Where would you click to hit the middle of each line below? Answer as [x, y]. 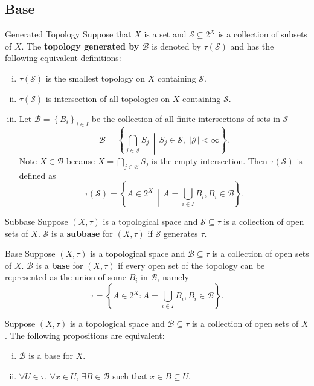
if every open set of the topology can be [191, 265]
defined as [37, 175]
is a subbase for [82, 233]
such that [130, 375]
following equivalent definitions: [63, 58]
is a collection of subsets [263, 34]
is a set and [165, 34]
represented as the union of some [66, 277]
